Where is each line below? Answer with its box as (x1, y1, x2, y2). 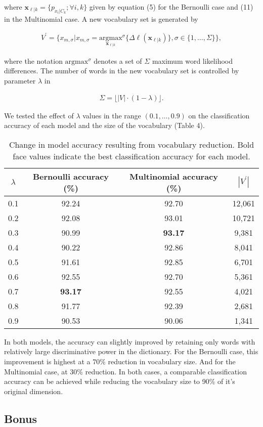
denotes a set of (94, 55, 142, 66)
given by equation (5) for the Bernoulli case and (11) (89, 2, 253, 12)
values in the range (82, 110, 141, 120)
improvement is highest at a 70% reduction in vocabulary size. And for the (4, 356, 236, 366)
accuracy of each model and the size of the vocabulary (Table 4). (4, 120, 205, 131)
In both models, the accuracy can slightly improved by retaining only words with (4, 336, 255, 347)
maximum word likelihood (152, 55, 233, 66)
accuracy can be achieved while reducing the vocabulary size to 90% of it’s (4, 376, 235, 387)
